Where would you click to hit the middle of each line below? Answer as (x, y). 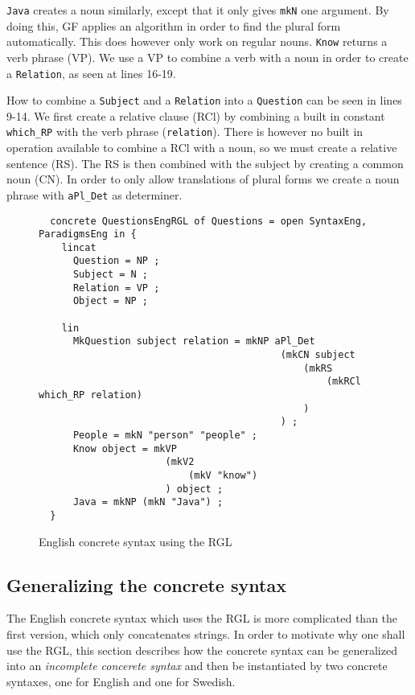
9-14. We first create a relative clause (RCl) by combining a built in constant (196, 115)
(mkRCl (343, 382)
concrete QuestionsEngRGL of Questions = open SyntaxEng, (209, 221)
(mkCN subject (318, 355)
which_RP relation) (90, 395)
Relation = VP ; (116, 288)
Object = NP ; (111, 301)
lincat (79, 247)
